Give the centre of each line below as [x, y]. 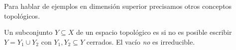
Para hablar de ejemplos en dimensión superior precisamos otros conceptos [118, 6]
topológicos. [22, 15]
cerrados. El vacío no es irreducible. [141, 41]
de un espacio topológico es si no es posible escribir [154, 32]
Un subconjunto [28, 32]
